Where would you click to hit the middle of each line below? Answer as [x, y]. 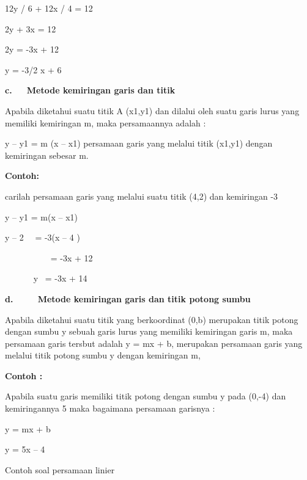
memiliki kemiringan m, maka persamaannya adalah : [105, 122]
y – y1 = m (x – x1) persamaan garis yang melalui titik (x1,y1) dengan [139, 143]
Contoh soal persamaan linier [60, 469]
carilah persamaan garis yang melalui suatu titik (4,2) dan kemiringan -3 [142, 196]
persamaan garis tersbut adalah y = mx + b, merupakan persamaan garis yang [154, 343]
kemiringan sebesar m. [47, 155]
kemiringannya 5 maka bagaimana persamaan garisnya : [110, 408]
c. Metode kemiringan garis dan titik [90, 90]
